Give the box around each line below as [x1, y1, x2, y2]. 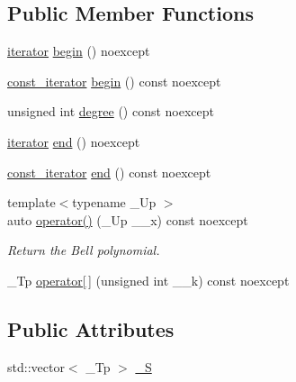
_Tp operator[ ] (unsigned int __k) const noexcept [7, 270, 290, 289]
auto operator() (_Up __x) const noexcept [7, 210, 248, 229]
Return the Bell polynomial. [7, 241, 160, 259]
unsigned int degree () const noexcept [7, 102, 215, 121]
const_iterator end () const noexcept [7, 162, 211, 181]
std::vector [7, 357, 65, 376]
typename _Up [72, 193, 157, 212]
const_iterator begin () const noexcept [7, 71, 221, 90]
